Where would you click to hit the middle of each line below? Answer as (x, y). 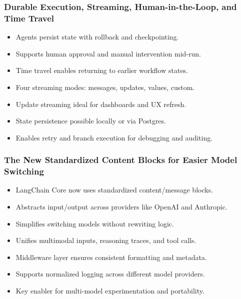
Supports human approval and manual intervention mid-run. (108, 53)
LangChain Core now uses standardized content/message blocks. (114, 190)
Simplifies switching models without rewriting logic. (95, 223)
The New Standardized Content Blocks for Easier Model (121, 160)
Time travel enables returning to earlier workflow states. (102, 70)
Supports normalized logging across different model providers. (110, 274)
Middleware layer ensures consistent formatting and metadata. (111, 257)
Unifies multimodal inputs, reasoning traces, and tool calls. (106, 240)
